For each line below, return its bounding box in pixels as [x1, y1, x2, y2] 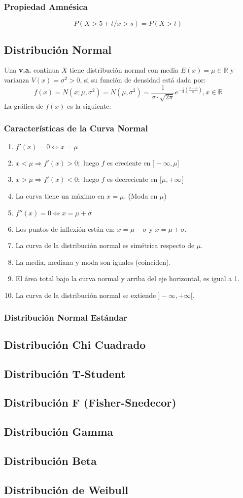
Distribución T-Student [4, 366, 126, 381]
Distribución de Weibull [4, 482, 129, 497]
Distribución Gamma [4, 424, 113, 439]
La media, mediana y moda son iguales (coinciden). [15, 256, 171, 267]
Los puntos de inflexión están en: [15, 223, 115, 234]
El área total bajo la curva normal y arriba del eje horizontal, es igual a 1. [15, 273, 240, 284]
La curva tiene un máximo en [15, 191, 104, 201]
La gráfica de [4, 101, 43, 111]
